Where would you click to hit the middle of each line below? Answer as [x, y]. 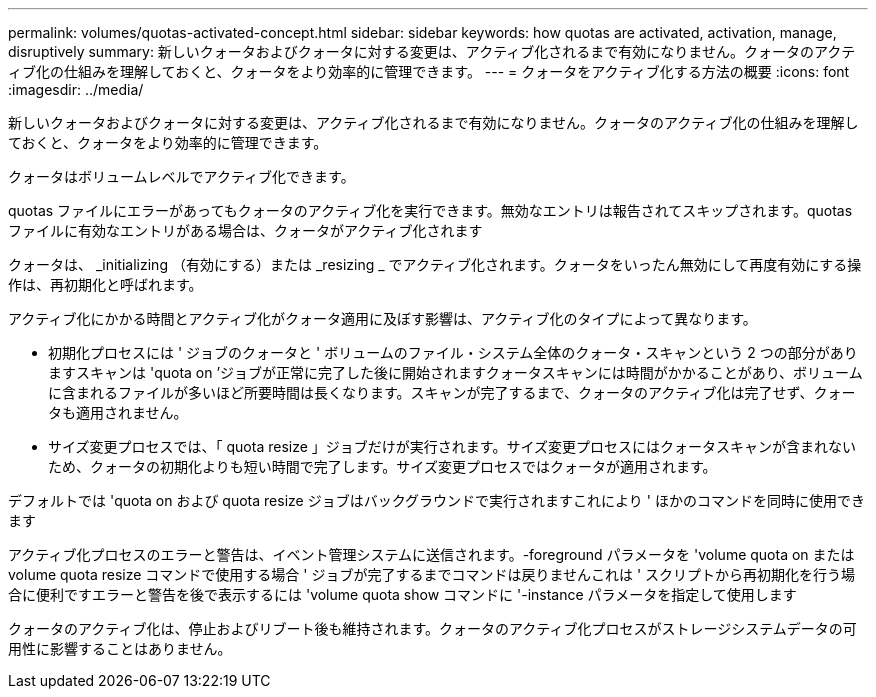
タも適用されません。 [118, 412]
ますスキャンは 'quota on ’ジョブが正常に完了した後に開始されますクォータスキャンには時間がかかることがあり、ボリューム [455, 372]
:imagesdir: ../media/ [76, 89]
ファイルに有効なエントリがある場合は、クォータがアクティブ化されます [245, 230]
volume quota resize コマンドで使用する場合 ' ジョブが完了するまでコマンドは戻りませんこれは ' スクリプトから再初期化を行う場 [432, 574]
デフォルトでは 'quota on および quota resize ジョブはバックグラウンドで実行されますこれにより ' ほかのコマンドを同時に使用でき [436, 500]
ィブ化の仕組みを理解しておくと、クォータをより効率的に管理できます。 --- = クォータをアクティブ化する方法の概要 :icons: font [429, 71]
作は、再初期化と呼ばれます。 [105, 284]
